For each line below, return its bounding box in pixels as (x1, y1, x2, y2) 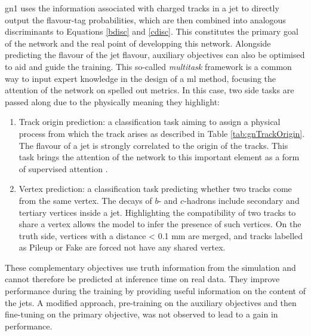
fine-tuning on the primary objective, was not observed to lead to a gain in (5, 308, 278, 320)
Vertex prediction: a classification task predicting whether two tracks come (19, 182, 292, 195)
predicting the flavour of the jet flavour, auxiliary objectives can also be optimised (5, 48, 305, 61)
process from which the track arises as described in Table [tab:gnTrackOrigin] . (19, 127, 305, 139)
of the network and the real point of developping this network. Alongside (5, 36, 271, 49)
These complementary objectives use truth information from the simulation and (5, 261, 296, 273)
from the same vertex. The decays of (19, 194, 152, 206)
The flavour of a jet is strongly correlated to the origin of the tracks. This (19, 139, 288, 151)
